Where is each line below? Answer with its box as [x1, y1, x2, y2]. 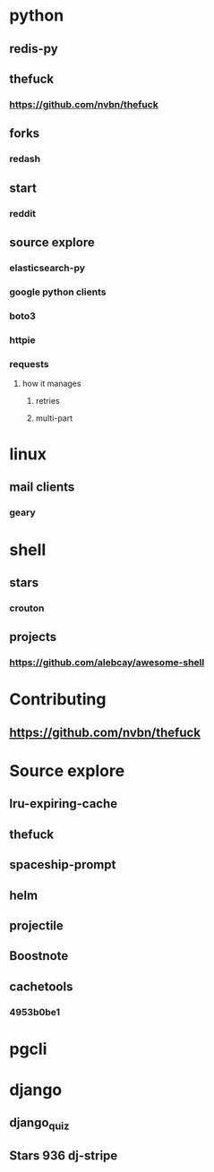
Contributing [9, 689, 107, 710]
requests [9, 357, 49, 370]
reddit [9, 207, 37, 219]
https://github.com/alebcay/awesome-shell [9, 656, 205, 669]
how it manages [21, 378, 81, 389]
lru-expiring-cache [9, 796, 118, 811]
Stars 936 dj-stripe [9, 1148, 118, 1163]
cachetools [9, 979, 73, 994]
